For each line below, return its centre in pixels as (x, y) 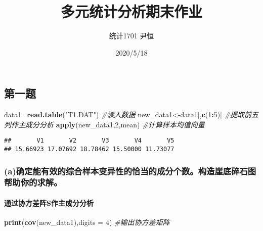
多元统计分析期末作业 (131, 11)
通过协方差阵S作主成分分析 (49, 202)
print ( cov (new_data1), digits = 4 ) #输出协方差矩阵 (87, 222)
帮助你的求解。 (33, 182)
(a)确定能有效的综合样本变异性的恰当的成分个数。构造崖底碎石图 (130, 171)
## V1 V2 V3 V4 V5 (89, 141)
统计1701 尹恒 (131, 36)
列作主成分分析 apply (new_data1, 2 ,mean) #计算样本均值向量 (104, 124)
